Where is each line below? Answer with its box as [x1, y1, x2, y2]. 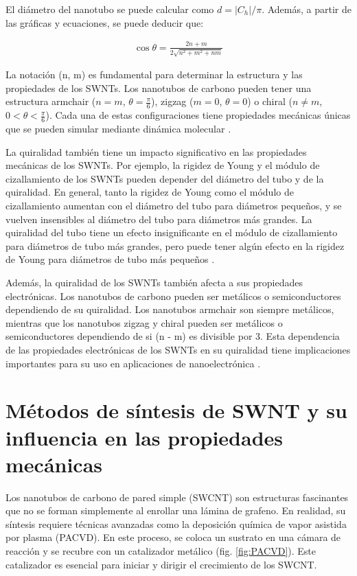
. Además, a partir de [262, 2, 352, 16]
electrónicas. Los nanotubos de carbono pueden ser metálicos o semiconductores [5, 288, 341, 303]
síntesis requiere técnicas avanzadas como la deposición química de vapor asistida [5, 516, 347, 531]
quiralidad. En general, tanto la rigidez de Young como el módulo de [5, 185, 294, 199]
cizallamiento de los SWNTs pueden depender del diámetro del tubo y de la [5, 171, 324, 185]
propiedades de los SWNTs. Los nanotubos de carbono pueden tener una [5, 80, 312, 95]
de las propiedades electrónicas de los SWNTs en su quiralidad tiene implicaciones [5, 342, 351, 356]
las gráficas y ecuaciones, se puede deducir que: [5, 15, 204, 30]
